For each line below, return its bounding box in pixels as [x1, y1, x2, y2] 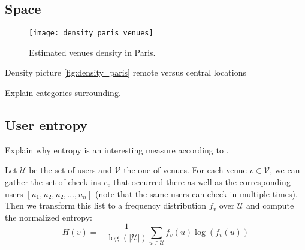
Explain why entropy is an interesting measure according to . [5, 143, 229, 156]
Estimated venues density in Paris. [29, 46, 156, 58]
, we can [270, 164, 300, 176]
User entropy [5, 116, 87, 134]
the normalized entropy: [5, 210, 92, 223]
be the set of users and [29, 164, 112, 176]
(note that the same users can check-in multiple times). [95, 187, 298, 200]
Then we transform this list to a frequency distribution [5, 199, 207, 212]
